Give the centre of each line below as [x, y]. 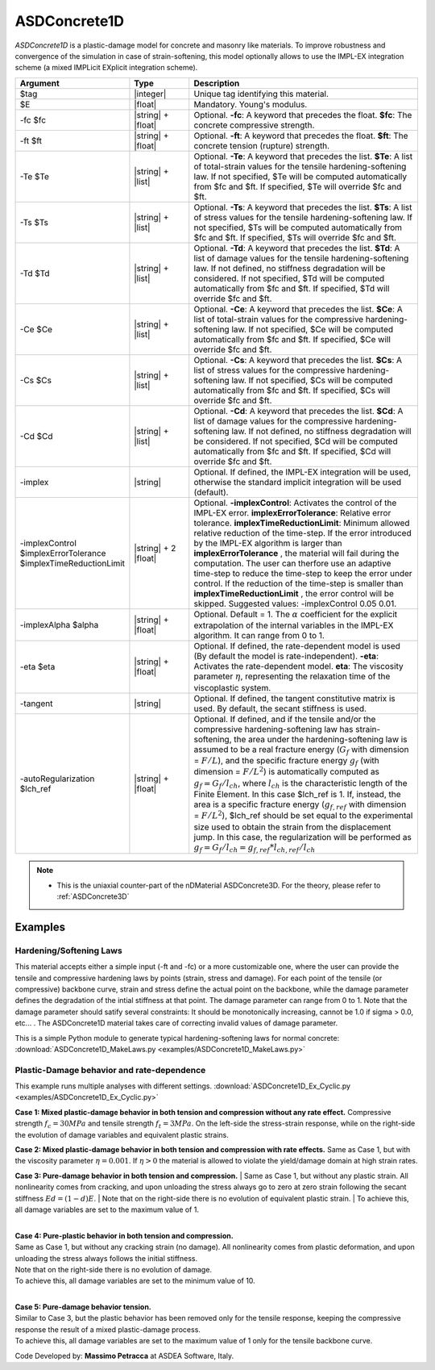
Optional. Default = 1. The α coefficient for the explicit [296, 614]
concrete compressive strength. [254, 125]
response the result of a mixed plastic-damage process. [108, 1329]
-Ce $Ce [36, 329]
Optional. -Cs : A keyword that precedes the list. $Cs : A [298, 360]
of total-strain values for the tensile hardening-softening [300, 166]
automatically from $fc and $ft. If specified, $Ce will [292, 339]
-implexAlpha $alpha [59, 624]
